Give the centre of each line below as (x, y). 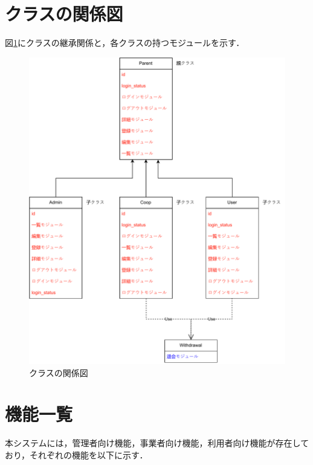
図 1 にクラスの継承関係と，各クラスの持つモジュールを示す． (125, 43)
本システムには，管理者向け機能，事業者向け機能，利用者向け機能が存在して (157, 443)
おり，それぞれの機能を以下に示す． (76, 454)
